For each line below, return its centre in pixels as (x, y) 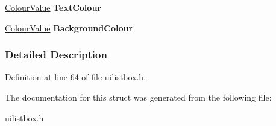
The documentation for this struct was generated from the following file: (138, 97)
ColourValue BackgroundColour (69, 27)
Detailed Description (56, 55)
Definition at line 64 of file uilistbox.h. (76, 77)
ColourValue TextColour (53, 7)
